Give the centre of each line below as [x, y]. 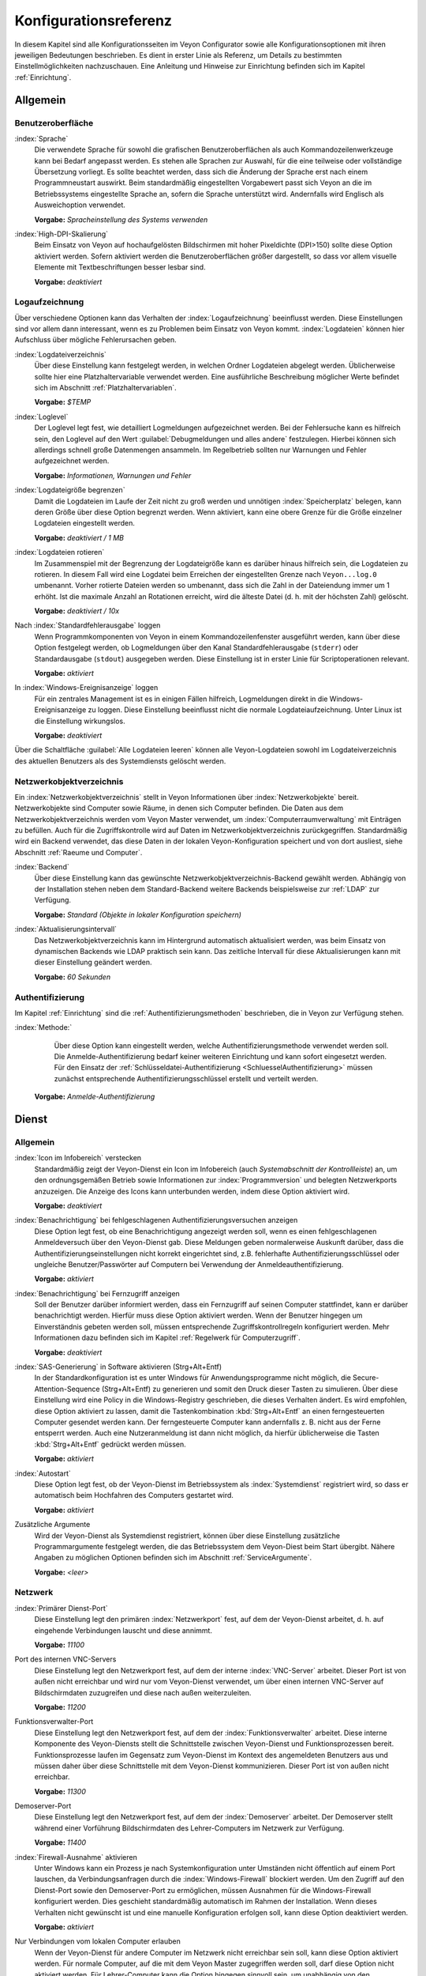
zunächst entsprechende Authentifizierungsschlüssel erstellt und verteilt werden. [186, 1078]
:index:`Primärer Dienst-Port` [61, 1608]
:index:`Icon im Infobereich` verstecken [78, 1158]
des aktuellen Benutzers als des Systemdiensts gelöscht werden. [120, 761]
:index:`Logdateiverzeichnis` [60, 354]
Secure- [366, 1378]
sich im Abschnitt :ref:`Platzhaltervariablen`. [105, 388]
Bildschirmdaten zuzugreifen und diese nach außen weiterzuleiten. [143, 1692]
